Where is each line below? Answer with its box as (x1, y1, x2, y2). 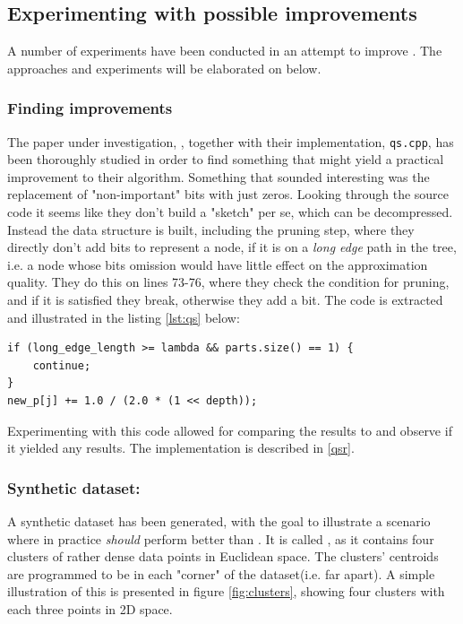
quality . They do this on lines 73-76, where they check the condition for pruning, (7, 273, 450, 291)
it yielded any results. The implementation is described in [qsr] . (7, 438, 355, 457)
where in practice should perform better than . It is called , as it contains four (7, 529, 434, 548)
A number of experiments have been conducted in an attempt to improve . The (7, 41, 442, 60)
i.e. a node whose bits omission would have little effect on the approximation (7, 255, 428, 273)
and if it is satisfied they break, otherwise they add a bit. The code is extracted (7, 290, 443, 309)
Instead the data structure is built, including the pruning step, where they (7, 220, 415, 238)
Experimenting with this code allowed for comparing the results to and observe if (7, 420, 452, 439)
